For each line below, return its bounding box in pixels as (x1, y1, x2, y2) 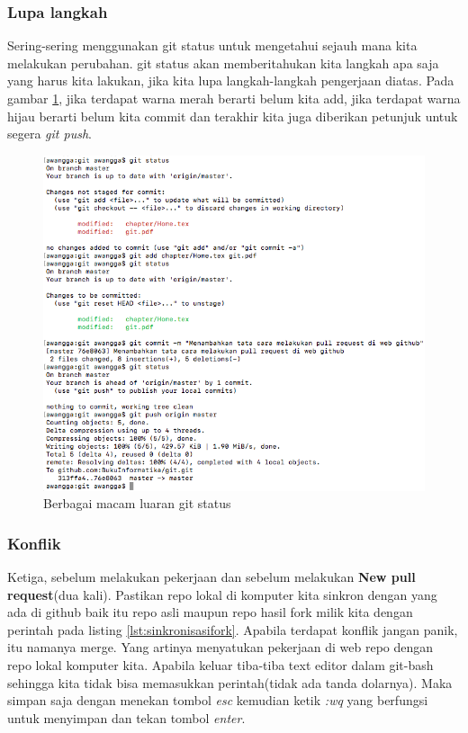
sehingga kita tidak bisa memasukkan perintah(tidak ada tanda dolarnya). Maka (7, 673, 453, 692)
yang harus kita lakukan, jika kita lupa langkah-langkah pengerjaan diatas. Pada (7, 71, 454, 90)
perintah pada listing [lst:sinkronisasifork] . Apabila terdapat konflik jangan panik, (7, 620, 458, 639)
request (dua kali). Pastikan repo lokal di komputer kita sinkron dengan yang (7, 585, 437, 603)
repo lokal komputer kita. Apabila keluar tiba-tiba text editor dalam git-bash (7, 656, 434, 675)
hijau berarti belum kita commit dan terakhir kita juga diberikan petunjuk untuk (7, 106, 458, 125)
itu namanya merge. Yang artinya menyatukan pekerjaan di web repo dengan (7, 638, 434, 657)
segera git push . (7, 124, 92, 143)
